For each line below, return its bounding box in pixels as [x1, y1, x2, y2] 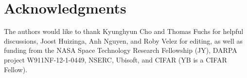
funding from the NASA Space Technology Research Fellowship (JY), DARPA [4, 45, 237, 55]
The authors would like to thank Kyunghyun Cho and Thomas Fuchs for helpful [4, 26, 244, 36]
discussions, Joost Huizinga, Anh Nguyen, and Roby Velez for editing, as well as [4, 35, 243, 46]
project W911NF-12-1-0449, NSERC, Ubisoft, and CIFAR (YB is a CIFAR [4, 54, 227, 64]
